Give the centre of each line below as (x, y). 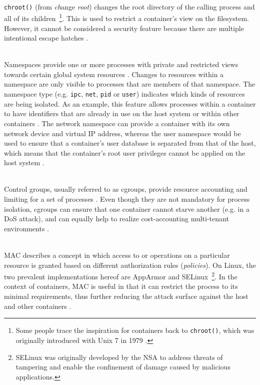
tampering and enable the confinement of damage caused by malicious (123, 367)
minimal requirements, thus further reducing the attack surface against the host (126, 296)
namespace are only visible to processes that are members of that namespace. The (130, 84)
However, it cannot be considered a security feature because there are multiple (124, 28)
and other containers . (38, 306)
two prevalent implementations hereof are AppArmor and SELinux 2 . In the (121, 276)
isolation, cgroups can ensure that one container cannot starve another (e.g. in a (127, 209)
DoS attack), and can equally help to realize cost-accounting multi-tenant (116, 219)
